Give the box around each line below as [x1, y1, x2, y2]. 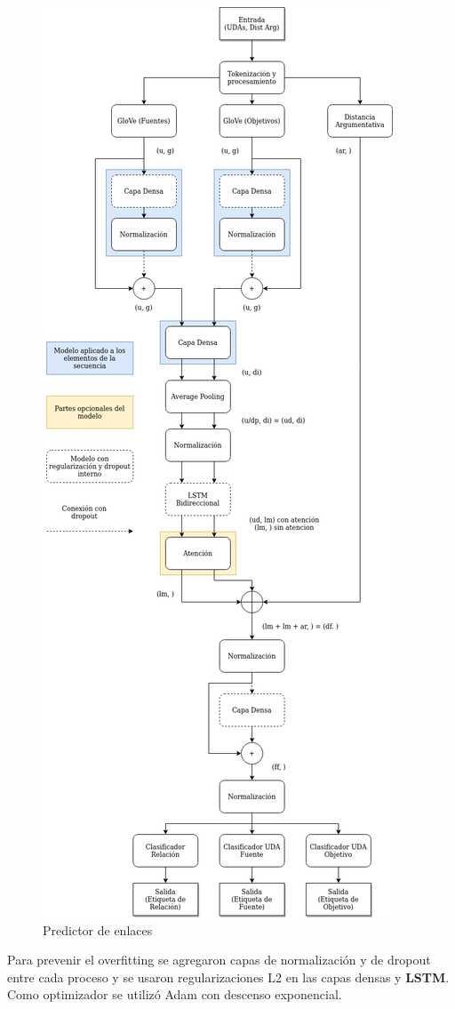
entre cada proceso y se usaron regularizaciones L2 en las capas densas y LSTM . [7, 967, 450, 986]
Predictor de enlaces [43, 920, 153, 939]
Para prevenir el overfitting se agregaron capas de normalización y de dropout [7, 950, 431, 969]
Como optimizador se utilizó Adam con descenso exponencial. [7, 985, 342, 1004]
